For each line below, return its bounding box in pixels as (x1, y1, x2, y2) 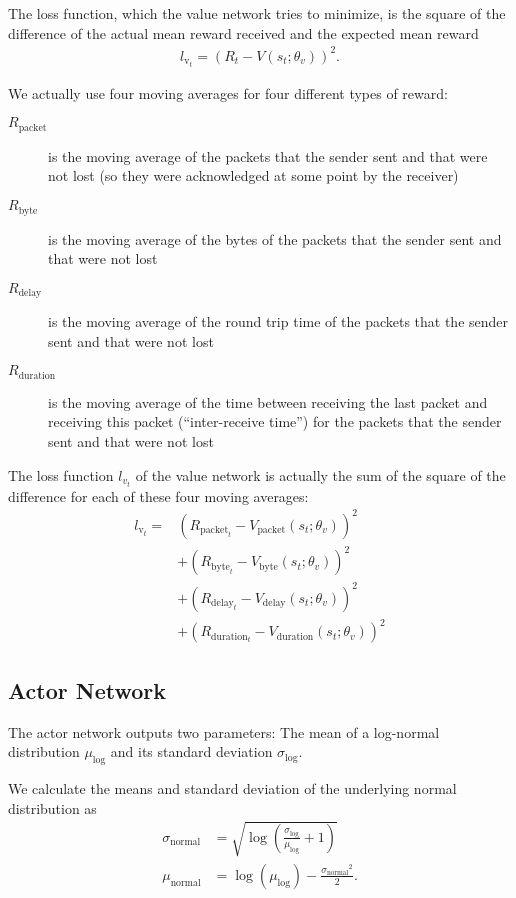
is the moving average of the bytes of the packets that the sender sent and (48, 228, 502, 249)
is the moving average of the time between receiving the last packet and (48, 391, 488, 412)
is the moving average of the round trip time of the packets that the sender (48, 311, 509, 332)
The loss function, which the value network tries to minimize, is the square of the (8, 3, 506, 23)
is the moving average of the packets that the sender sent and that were (48, 145, 488, 166)
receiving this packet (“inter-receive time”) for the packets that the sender (48, 411, 502, 432)
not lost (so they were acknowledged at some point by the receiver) (48, 165, 459, 186)
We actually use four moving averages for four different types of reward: (8, 82, 448, 103)
